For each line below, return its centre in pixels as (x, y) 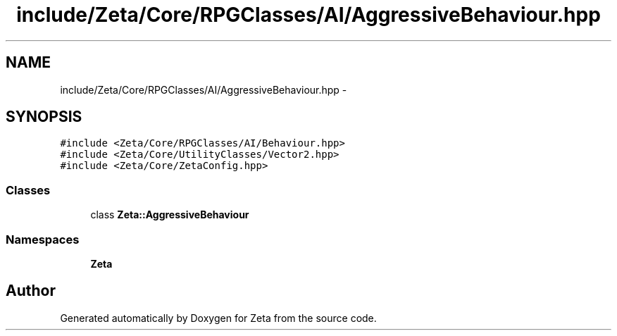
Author (31, 291)
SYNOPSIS (44, 117)
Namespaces (43, 239)
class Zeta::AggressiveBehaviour (170, 215)
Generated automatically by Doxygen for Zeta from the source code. (218, 318)
